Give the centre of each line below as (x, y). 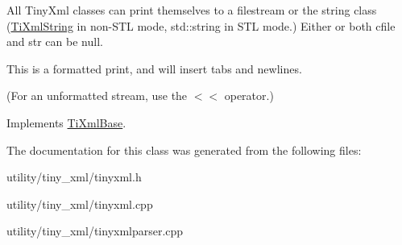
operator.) (249, 96)
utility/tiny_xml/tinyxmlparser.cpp (95, 231)
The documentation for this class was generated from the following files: (184, 149)
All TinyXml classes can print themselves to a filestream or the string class (192, 10)
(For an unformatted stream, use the (97, 96)
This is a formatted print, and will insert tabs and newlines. (154, 68)
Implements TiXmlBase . (66, 122)
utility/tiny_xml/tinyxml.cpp (80, 203)
